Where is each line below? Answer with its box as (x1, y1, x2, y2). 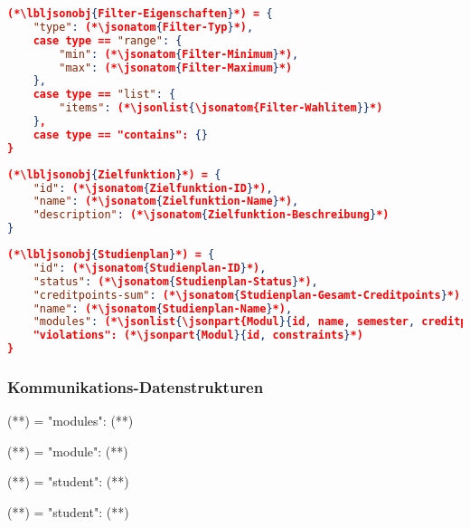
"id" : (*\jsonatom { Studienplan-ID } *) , (33, 261, 267, 274)
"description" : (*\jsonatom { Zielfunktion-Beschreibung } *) (33, 208, 390, 222)
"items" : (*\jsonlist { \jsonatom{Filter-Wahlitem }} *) (59, 101, 383, 115)
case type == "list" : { (33, 88, 176, 101)
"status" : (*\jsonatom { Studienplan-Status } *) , (33, 274, 318, 288)
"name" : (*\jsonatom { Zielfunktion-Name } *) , (33, 195, 299, 208)
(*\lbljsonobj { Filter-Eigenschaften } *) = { (7, 7, 273, 20)
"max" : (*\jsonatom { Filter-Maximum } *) (59, 61, 293, 74)
